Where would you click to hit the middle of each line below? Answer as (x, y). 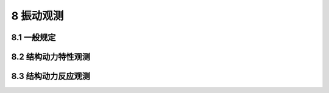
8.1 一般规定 (34, 37)
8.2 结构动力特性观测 (51, 57)
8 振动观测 (37, 16)
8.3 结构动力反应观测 (51, 76)
